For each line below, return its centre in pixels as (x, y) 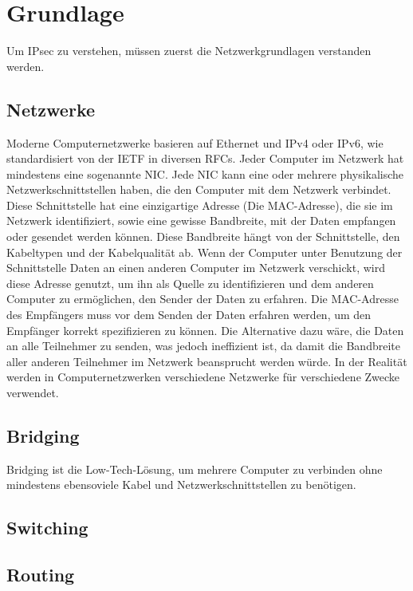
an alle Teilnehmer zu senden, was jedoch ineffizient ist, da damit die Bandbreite (203, 346)
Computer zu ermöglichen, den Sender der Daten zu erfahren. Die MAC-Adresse (203, 299)
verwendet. (33, 393)
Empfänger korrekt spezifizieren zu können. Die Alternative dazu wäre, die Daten (205, 330)
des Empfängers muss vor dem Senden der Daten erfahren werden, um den (189, 315)
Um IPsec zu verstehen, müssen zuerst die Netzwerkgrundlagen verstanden (189, 51)
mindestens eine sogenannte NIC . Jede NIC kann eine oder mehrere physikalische (205, 173)
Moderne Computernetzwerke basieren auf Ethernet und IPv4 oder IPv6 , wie (195, 142)
